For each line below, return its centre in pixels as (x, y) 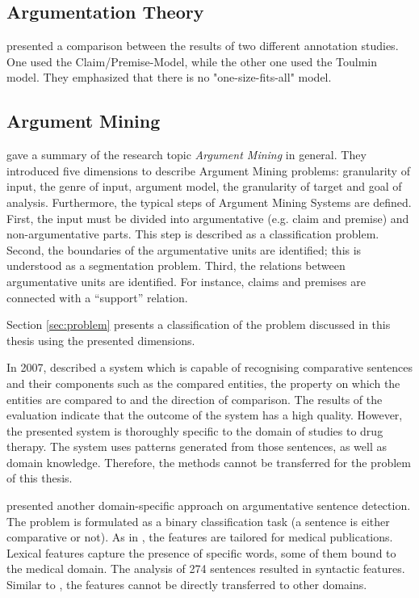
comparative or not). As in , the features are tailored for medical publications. (200, 537)
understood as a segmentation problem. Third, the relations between (176, 265)
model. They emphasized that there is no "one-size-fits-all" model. (169, 77)
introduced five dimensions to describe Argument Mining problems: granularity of (208, 170)
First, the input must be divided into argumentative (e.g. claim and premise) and (208, 218)
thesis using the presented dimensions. (101, 340)
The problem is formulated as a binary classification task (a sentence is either (198, 521)
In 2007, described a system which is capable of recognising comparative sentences (210, 367)
